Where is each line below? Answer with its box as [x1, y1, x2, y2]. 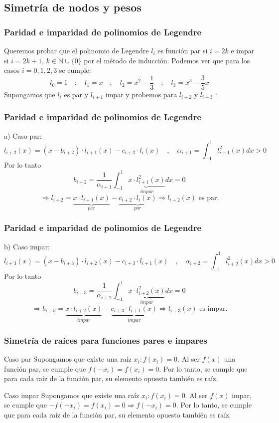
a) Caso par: [4, 130, 42, 141]
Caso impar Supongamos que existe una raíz [4, 390, 139, 400]
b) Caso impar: [4, 241, 50, 251]
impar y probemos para [105, 89, 177, 99]
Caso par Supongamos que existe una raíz [4, 354, 132, 364]
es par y [64, 89, 89, 99]
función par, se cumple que [4, 363, 86, 374]
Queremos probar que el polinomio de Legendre [4, 45, 149, 55]
